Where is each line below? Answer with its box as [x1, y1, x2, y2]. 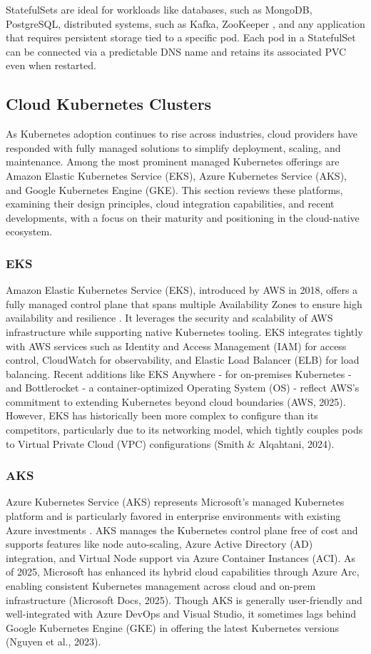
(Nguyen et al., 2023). [6, 634, 101, 649]
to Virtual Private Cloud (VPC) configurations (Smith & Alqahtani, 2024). [6, 436, 335, 451]
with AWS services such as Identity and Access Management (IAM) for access [6, 338, 347, 353]
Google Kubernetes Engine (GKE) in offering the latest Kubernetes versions [6, 620, 340, 635]
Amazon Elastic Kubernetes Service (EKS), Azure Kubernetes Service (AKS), [6, 168, 347, 183]
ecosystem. [6, 224, 53, 239]
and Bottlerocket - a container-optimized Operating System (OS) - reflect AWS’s [6, 380, 360, 395]
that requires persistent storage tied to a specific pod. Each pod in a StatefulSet [6, 30, 356, 45]
